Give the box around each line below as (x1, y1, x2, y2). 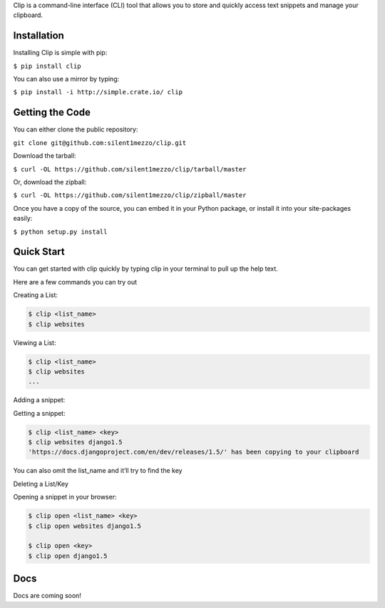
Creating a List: (13, 291, 58, 299)
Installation (13, 29, 64, 42)
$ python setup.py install (13, 227, 108, 236)
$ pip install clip (13, 61, 81, 70)
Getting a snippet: (13, 409, 66, 417)
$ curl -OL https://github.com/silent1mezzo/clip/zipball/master (13, 191, 247, 199)
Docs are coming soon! (13, 592, 82, 600)
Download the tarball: (13, 151, 76, 160)
